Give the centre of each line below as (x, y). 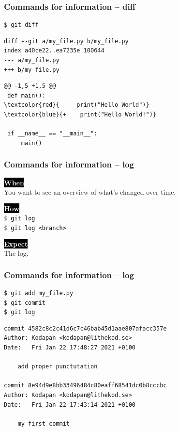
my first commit (44, 423)
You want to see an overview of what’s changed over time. (90, 192)
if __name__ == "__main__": (52, 134)
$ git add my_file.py (39, 293)
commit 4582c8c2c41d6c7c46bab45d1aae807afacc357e (85, 328)
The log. (16, 253)
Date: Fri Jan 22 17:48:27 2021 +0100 (70, 348)
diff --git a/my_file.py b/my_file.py (66, 41)
